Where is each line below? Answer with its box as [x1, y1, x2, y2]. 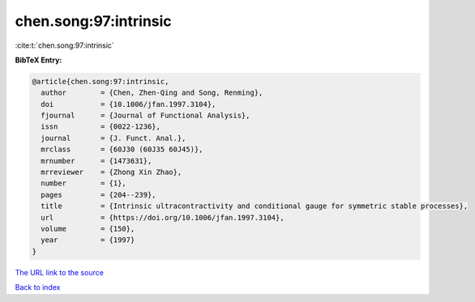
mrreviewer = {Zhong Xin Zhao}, [41, 168, 182, 177]
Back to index [15, 283, 61, 292]
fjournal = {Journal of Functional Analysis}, [41, 111, 250, 121]
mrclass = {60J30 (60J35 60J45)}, [41, 145, 203, 154]
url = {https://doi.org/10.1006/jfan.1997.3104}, [41, 213, 285, 222]
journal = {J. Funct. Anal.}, [41, 134, 186, 142]
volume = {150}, [41, 224, 135, 233]
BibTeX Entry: [15, 55, 62, 65]
